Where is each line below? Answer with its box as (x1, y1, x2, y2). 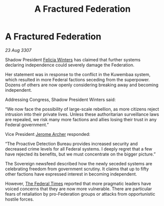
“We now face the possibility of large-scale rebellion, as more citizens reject (5, 106, 160, 112)
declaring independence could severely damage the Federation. (5, 62, 135, 68)
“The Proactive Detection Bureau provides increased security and (5, 141, 138, 147)
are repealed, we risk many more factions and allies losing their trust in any (5, 116, 157, 122)
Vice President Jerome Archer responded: (5, 131, 91, 137)
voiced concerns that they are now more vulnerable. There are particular (5, 185, 152, 192)
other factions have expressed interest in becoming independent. (5, 171, 137, 177)
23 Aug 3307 (5, 47, 32, 53)
